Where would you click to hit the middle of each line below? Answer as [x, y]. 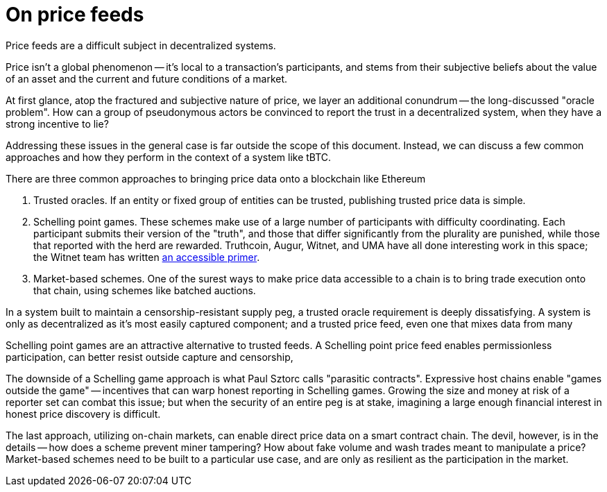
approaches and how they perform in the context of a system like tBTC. [169, 157]
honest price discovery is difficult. [83, 414]
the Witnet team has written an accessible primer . [147, 257]
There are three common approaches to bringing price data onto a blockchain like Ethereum [216, 178]
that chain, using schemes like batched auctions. [145, 290]
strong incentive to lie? [57, 124]
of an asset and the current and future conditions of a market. [147, 78]
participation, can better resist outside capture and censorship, [149, 357]
